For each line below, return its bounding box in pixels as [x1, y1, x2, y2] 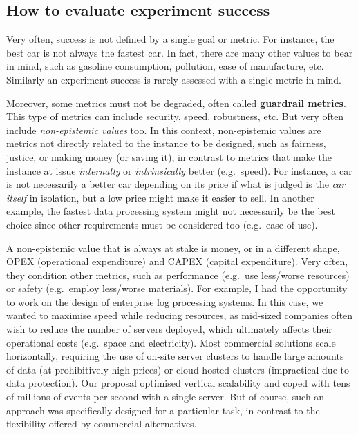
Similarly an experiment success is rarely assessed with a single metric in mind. [6, 72, 342, 86]
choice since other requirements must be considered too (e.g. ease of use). [6, 217, 318, 231]
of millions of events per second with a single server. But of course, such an [6, 389, 325, 404]
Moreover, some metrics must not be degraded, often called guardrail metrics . [6, 95, 346, 110]
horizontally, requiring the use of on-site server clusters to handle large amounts [6, 349, 344, 363]
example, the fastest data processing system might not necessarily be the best [6, 204, 335, 218]
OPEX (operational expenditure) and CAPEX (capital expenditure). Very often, [6, 254, 348, 269]
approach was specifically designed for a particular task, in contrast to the [6, 403, 320, 417]
